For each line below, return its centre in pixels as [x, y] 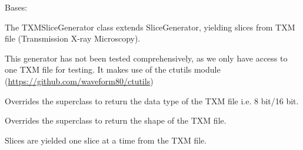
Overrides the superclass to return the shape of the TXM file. [116, 120]
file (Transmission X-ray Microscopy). [73, 38]
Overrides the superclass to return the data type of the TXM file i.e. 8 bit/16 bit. [152, 100]
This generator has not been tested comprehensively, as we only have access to [146, 58]
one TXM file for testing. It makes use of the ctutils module [113, 69]
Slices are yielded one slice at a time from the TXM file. [106, 140]
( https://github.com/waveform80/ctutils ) [79, 81]
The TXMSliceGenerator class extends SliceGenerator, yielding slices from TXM [150, 27]
